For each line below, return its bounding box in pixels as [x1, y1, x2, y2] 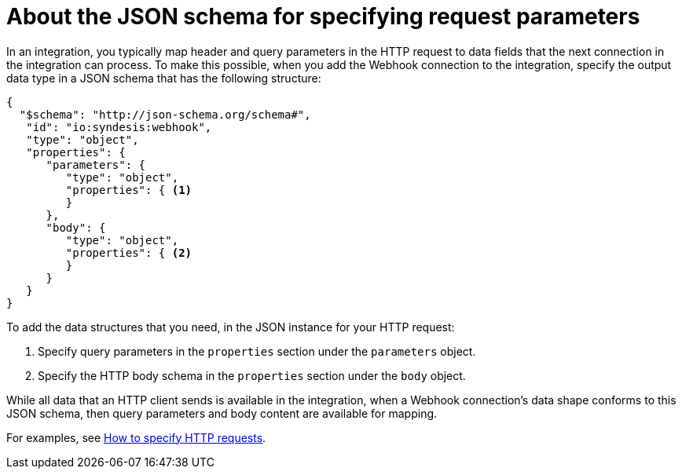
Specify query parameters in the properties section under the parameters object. [38, 344, 476, 358]
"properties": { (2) [65, 246, 192, 259]
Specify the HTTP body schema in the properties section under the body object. [38, 368, 466, 382]
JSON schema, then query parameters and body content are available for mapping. [6, 406, 438, 420]
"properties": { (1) [65, 183, 192, 196]
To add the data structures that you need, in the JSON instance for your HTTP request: [6, 320, 455, 334]
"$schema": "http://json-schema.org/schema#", [19, 108, 311, 121]
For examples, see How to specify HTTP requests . [6, 430, 266, 444]
